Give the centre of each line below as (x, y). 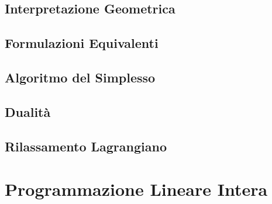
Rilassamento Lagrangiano (86, 146)
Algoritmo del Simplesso (80, 77)
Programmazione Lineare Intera (136, 189)
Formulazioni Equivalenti (82, 43)
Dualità (28, 111)
